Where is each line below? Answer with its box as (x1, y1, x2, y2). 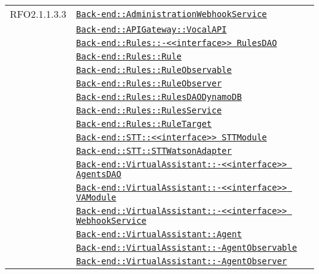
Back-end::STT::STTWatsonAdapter (76, 146, 232, 156)
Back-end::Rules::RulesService (76, 105, 222, 115)
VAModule (76, 192, 117, 202)
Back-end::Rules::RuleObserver (76, 78, 222, 88)
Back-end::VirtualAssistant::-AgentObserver (76, 256, 287, 266)
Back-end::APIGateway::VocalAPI (76, 25, 227, 34)
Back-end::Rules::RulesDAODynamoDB (76, 92, 242, 102)
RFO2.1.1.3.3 (10, 7, 67, 21)
